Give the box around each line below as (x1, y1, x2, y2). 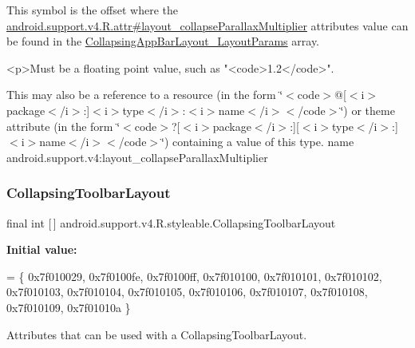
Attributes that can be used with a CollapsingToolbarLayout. (6, 326, 307, 342)
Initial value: (6, 241, 77, 258)
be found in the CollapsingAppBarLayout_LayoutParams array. (6, 33, 320, 49)
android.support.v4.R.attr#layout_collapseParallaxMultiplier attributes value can (6, 17, 409, 34)
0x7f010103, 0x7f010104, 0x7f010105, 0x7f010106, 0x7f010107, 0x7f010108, (6, 283, 368, 300)
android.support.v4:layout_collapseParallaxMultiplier (6, 148, 268, 165)
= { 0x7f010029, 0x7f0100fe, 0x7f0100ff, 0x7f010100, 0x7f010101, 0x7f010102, (6, 267, 382, 284)
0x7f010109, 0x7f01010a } (6, 299, 131, 315)
